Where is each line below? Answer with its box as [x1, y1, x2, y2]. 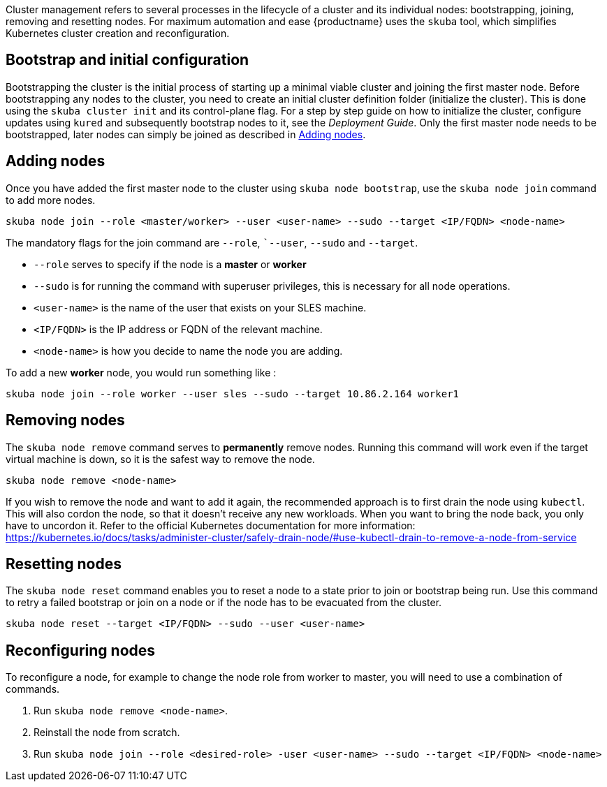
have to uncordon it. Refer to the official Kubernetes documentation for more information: [6, 519, 416, 531]
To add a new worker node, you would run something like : [6, 366, 277, 378]
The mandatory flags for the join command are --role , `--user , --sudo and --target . [6, 236, 418, 249]
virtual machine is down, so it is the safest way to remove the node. [6, 453, 315, 465]
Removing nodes [6, 411, 125, 429]
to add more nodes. [6, 193, 96, 206]
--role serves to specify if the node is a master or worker [34, 258, 307, 270]
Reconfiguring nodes [6, 641, 156, 659]
